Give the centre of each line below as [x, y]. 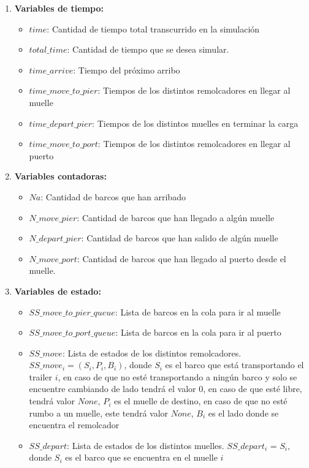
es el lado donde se [243, 413]
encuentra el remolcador [74, 425]
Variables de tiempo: [59, 8]
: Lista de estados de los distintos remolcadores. [152, 353]
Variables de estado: [58, 291]
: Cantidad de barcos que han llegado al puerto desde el [181, 258]
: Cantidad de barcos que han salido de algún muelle [180, 238]
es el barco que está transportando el [235, 365]
